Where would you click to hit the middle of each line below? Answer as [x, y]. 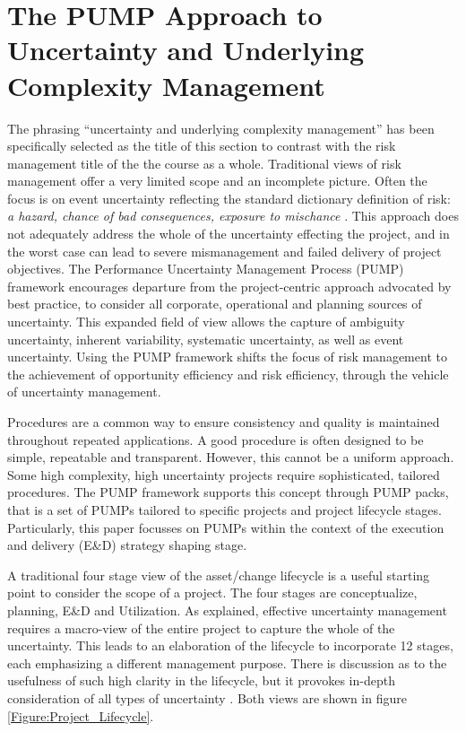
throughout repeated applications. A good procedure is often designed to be [216, 439]
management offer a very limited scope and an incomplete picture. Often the [217, 181]
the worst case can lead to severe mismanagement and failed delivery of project [224, 251]
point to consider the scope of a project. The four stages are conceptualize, [212, 593]
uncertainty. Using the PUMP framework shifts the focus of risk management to [227, 357]
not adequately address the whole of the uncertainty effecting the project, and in [229, 234]
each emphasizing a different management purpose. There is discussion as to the [227, 662]
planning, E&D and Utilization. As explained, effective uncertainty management [227, 610]
